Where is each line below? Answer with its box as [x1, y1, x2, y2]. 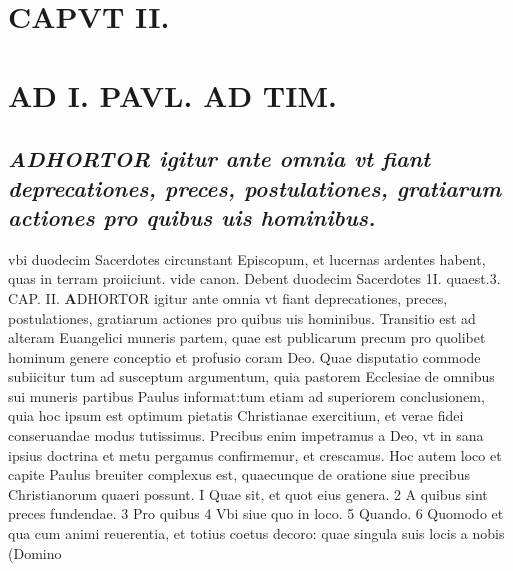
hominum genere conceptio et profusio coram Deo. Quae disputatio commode [8, 346, 481, 367]
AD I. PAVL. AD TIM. [8, 74, 337, 115]
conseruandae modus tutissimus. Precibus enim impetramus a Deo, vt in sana [8, 425, 484, 446]
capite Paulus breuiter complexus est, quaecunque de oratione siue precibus [8, 464, 470, 485]
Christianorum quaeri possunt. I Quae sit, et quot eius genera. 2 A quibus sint [8, 483, 488, 504]
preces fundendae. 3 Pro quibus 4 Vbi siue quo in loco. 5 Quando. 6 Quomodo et [8, 503, 504, 524]
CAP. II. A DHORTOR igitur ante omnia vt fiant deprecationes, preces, [8, 287, 448, 308]
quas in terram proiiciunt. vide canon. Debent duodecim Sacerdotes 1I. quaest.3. [8, 268, 501, 289]
